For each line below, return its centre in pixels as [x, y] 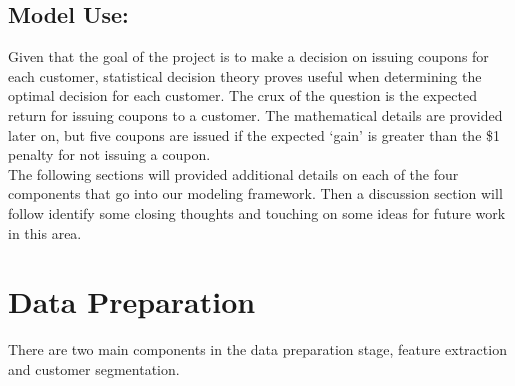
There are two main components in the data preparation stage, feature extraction [257, 349]
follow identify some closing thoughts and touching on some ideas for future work [257, 212]
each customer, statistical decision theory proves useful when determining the [245, 75]
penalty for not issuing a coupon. [109, 154]
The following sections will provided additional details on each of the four [233, 173]
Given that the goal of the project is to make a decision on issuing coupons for [248, 56]
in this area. [45, 232]
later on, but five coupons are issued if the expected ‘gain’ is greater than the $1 [254, 134]
